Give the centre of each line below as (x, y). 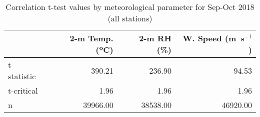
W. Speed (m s (213, 38)
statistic (22, 76)
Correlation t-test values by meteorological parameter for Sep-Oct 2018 (130, 7)
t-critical (23, 90)
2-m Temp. (91, 38)
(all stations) (130, 18)
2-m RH (155, 38)
